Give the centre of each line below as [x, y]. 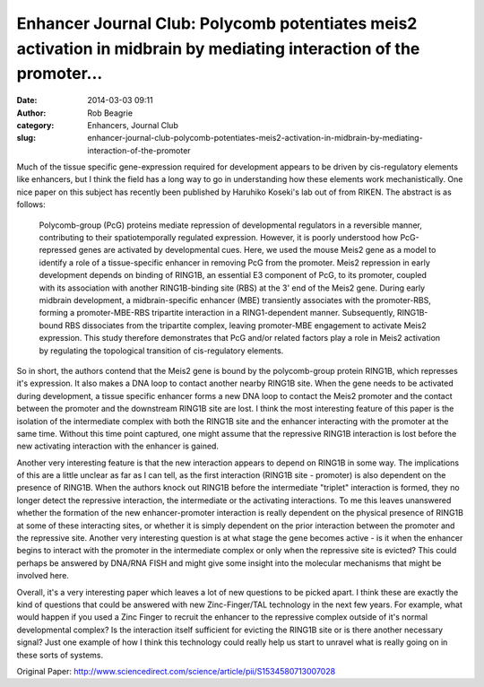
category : [35, 125]
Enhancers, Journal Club [133, 125]
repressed [58, 250]
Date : [27, 100]
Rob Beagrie [110, 113]
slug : [26, 138]
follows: [31, 204]
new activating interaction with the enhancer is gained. [118, 446]
